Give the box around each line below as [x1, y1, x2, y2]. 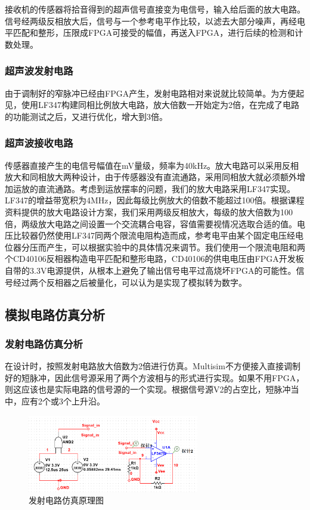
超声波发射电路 [5, 63, 73, 78]
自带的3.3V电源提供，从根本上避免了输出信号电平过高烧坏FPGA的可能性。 [5, 264, 296, 276]
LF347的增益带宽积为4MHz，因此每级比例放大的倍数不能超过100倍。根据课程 [5, 194, 305, 206]
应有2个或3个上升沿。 [21, 394, 105, 407]
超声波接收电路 [5, 135, 73, 150]
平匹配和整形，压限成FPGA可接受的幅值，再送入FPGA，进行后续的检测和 [5, 26, 295, 39]
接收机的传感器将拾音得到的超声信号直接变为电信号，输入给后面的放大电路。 [5, 3, 305, 15]
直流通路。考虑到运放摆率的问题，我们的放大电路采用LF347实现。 [38, 182, 295, 194]
